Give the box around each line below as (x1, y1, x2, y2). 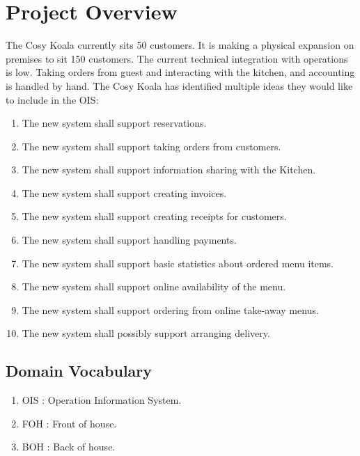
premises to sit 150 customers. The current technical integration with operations (6, 51, 348, 65)
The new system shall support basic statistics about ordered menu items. (22, 255, 334, 270)
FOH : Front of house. (22, 416, 117, 430)
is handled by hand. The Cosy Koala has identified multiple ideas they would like (6, 78, 353, 93)
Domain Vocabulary (6, 360, 152, 382)
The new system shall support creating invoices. (22, 185, 227, 200)
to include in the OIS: (6, 92, 99, 107)
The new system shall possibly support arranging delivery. (22, 326, 270, 340)
